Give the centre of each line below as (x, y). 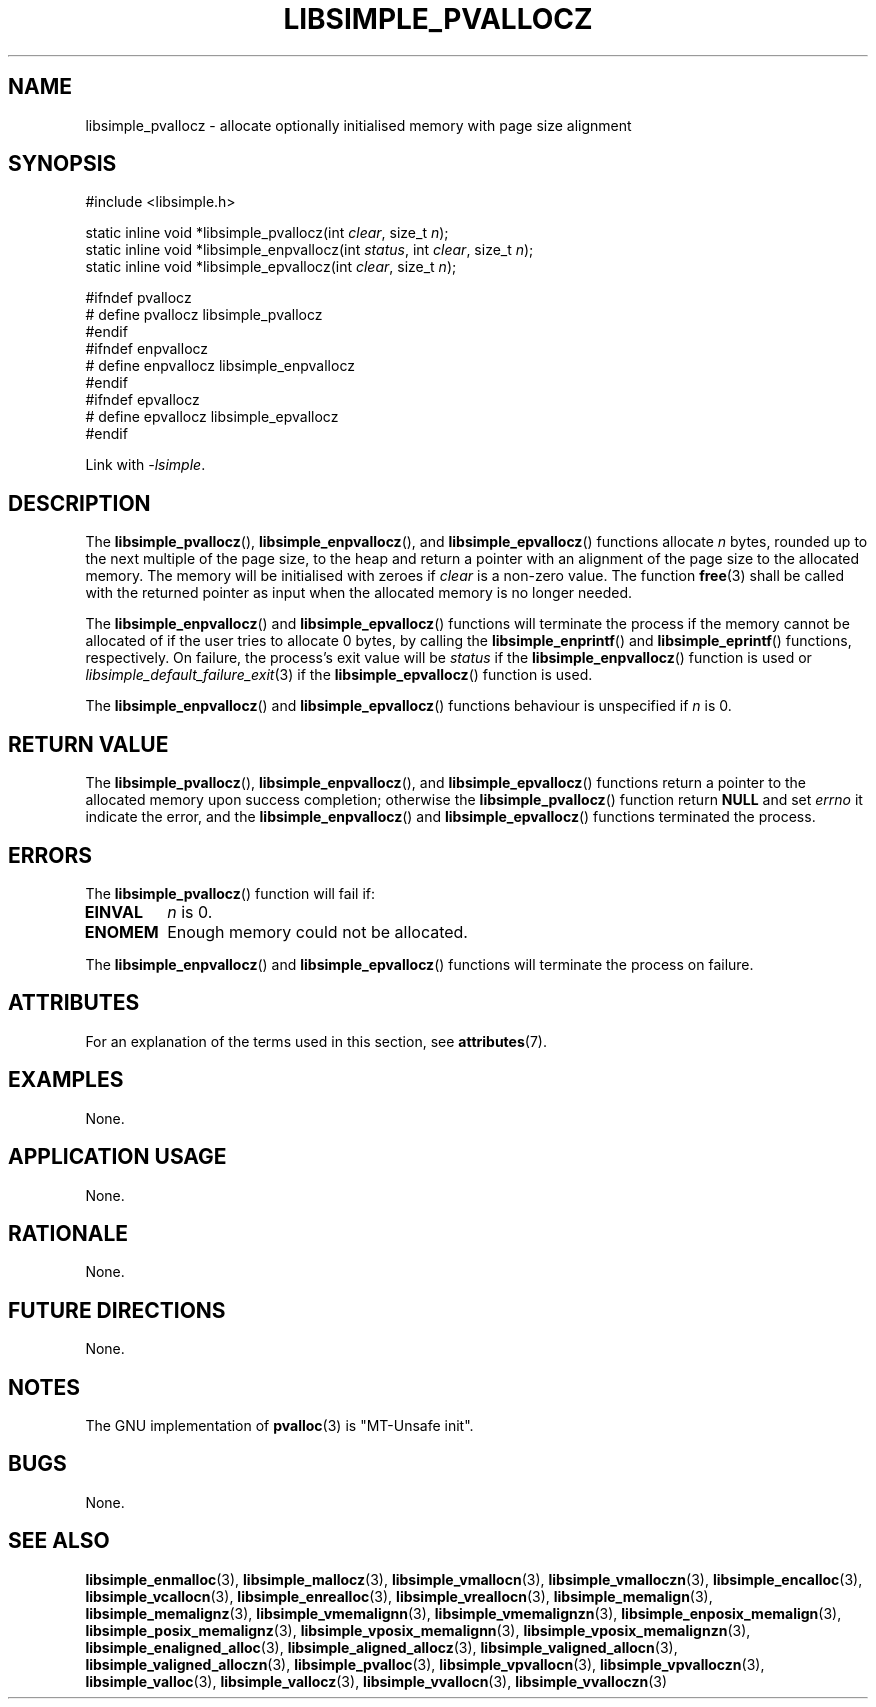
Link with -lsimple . (145, 465)
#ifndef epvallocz (142, 400)
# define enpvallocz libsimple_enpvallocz (220, 366)
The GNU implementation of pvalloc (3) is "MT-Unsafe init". (279, 1426)
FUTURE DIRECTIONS (117, 1310)
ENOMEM (121, 931)
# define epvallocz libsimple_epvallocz (212, 417)
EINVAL (113, 911)
